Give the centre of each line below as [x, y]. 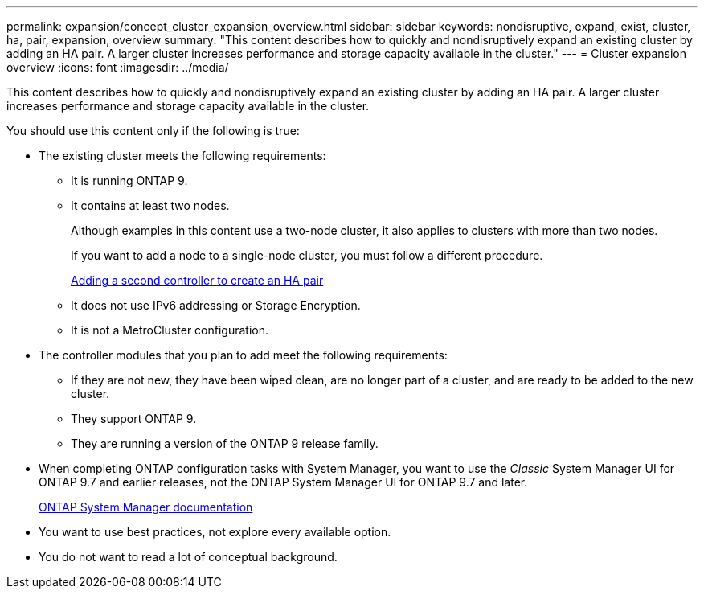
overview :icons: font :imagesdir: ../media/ [118, 67]
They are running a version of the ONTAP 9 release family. [225, 443]
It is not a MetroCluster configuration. [170, 330]
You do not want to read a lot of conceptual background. [188, 557]
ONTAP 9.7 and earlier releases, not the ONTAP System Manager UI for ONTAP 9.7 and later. [283, 482]
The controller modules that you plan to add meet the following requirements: [243, 355]
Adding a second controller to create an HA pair [197, 280]
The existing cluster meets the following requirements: [182, 156]
